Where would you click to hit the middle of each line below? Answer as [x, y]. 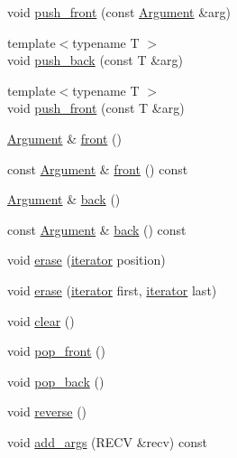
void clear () [41, 320]
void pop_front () [56, 351]
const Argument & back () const [97, 229]
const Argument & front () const [98, 168]
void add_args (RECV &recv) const [107, 441]
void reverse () [47, 411]
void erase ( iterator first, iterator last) [112, 290]
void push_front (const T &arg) [96, 108]
